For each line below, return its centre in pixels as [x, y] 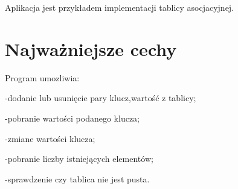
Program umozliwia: [42, 77]
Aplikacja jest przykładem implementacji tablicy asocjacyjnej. [120, 7]
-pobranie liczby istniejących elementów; [79, 159]
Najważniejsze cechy [91, 48]
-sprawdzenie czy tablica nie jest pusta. [77, 178]
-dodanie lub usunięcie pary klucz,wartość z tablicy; [101, 98]
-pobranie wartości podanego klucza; [72, 118]
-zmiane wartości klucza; [50, 138]
